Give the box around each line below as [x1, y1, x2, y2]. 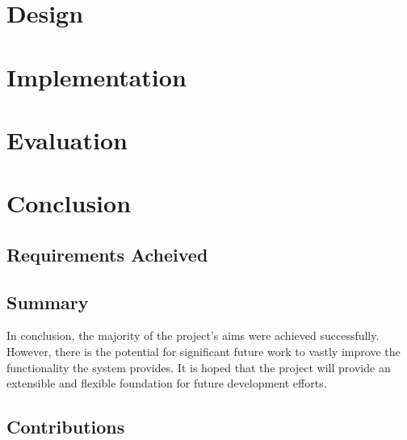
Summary [6, 289, 89, 314]
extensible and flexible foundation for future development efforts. [6, 375, 327, 392]
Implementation [6, 60, 187, 93]
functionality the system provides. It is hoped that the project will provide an [6, 358, 391, 375]
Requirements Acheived [6, 241, 208, 266]
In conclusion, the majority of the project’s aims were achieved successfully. [6, 327, 380, 344]
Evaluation [6, 123, 128, 156]
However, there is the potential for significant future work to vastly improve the [6, 343, 401, 360]
